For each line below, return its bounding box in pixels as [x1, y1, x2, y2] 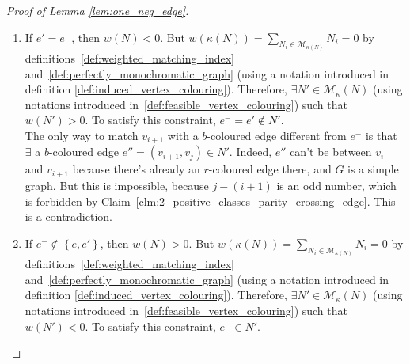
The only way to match [25, 127, 139, 144]
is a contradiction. [25, 208, 112, 225]
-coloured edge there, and [208, 161, 332, 177]
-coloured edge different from [207, 127, 347, 144]
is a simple [347, 161, 399, 177]
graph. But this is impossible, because [25, 176, 209, 193]
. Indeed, [229, 143, 272, 160]
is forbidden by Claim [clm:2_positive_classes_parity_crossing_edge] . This [25, 192, 396, 209]
